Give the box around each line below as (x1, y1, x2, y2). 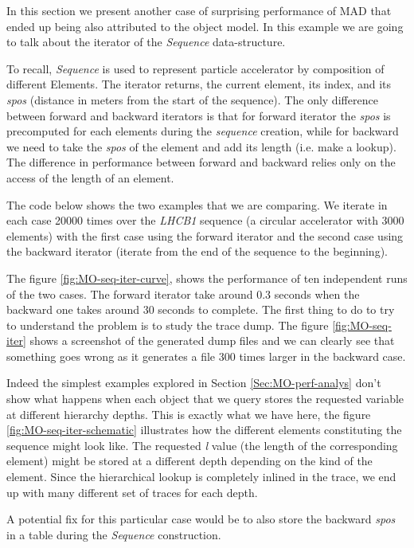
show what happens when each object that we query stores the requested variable (6, 390, 404, 407)
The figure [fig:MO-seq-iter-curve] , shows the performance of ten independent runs (6, 269, 408, 286)
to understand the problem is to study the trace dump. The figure (6, 316, 329, 333)
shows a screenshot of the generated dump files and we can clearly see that (29, 332, 395, 349)
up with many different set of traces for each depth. (6, 483, 258, 500)
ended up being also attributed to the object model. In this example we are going (6, 18, 404, 34)
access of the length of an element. (6, 169, 174, 186)
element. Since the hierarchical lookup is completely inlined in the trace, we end (6, 468, 396, 485)
